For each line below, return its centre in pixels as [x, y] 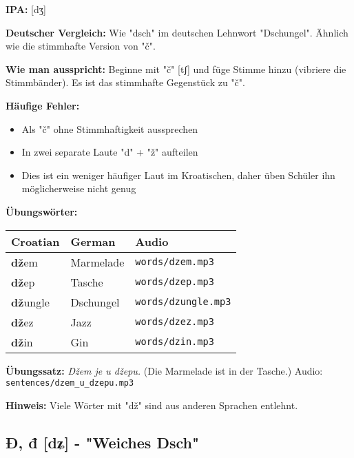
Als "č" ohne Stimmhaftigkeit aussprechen [110, 128]
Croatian [35, 241]
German [93, 241]
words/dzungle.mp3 [183, 302]
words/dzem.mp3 [175, 262]
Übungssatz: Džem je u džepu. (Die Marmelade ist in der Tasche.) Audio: [164, 370]
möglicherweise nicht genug [79, 188]
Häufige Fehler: [43, 105]
